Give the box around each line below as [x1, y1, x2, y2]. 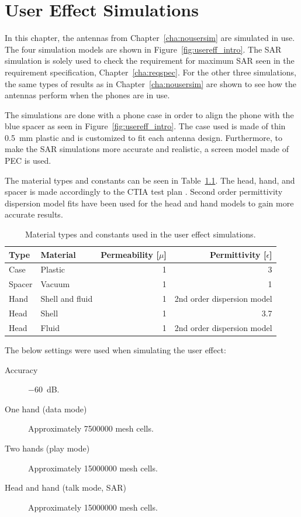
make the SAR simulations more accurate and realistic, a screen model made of [5, 143, 289, 155]
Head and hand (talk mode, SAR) [5, 481, 126, 494]
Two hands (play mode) [5, 442, 90, 454]
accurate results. [5, 208, 63, 220]
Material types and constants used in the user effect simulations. [25, 228, 256, 240]
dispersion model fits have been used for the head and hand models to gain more [5, 197, 294, 209]
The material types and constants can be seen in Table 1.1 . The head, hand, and [5, 174, 295, 186]
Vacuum [40, 278, 70, 290]
